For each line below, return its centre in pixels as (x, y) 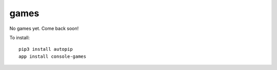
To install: (20, 38)
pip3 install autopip (46, 49)
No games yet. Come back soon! (44, 28)
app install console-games (53, 56)
